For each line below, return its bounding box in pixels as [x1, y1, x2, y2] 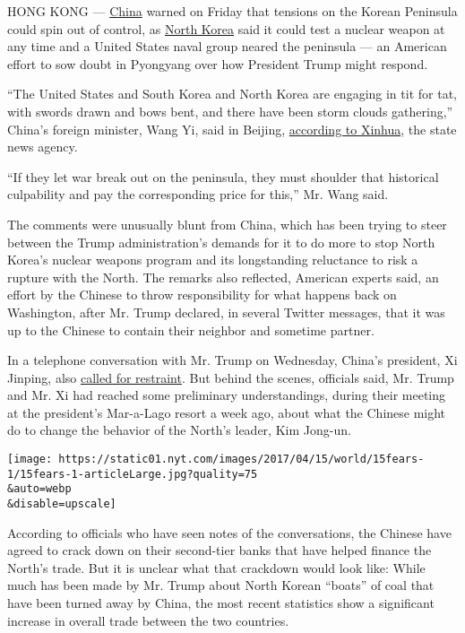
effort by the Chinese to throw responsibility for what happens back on [7, 285, 397, 304]
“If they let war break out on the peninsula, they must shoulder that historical [7, 167, 439, 186]
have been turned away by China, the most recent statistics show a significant [7, 594, 435, 612]
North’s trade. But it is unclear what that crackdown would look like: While [7, 558, 426, 577]
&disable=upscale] [7, 498, 116, 511]
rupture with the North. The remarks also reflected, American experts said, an [7, 267, 439, 286]
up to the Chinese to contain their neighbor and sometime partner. [7, 320, 375, 339]
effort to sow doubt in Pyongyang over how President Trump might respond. [7, 54, 428, 73]
